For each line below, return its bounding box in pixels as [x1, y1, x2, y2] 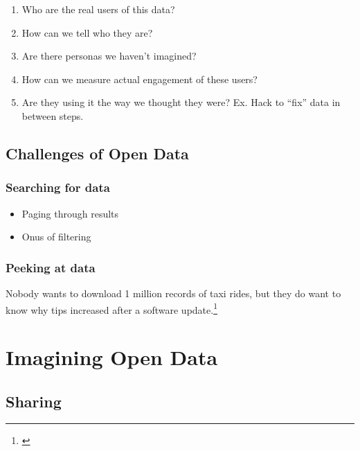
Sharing [6, 390, 62, 412]
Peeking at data [6, 258, 96, 276]
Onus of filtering [21, 229, 91, 244]
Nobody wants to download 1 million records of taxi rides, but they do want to [6, 285, 341, 300]
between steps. [21, 108, 84, 123]
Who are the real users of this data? [21, 2, 175, 16]
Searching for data [6, 179, 110, 196]
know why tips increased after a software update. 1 [6, 300, 218, 317]
